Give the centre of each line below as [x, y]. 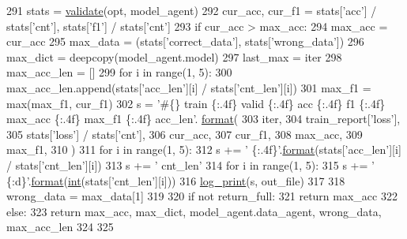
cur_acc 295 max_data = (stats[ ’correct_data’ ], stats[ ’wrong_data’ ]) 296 [185, 41]
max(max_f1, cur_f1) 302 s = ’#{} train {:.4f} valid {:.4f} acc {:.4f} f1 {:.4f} [196, 103]
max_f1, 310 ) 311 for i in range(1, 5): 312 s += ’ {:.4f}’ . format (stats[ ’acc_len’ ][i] [204, 149]
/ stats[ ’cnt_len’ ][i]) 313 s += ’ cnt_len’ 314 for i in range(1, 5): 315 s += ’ [190, 164]
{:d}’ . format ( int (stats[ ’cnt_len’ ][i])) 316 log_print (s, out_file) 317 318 [176, 180]
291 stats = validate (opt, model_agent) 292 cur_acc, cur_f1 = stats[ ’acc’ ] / [192, 10]
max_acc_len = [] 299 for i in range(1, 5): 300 [119, 72]
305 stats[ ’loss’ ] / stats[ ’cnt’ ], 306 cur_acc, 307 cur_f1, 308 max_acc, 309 [185, 134]
